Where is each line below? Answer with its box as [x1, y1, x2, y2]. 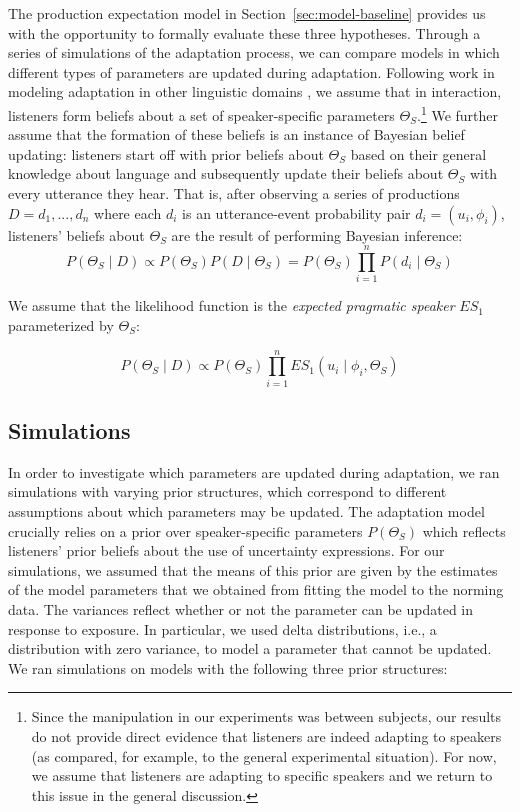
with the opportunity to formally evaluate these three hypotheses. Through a [8, 22, 481, 43]
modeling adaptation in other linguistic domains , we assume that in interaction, [8, 81, 502, 102]
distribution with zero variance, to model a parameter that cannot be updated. [8, 638, 492, 659]
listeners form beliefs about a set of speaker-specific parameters [8, 104, 395, 125]
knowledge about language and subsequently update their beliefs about [8, 163, 444, 184]
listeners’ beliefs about [8, 224, 145, 245]
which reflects [422, 520, 506, 541]
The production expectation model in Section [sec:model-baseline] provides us [8, 3, 486, 23]
